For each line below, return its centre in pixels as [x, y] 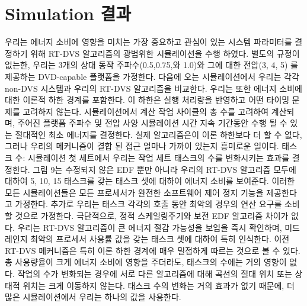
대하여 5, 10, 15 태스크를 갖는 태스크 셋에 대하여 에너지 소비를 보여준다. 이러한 [150, 181]
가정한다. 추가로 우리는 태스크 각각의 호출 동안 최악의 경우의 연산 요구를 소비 [157, 204]
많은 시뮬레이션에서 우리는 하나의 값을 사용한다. [93, 297]
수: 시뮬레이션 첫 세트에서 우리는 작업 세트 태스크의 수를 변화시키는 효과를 [152, 158]
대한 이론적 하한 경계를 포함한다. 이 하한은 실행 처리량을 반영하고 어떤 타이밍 [147, 100]
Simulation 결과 [68, 13]
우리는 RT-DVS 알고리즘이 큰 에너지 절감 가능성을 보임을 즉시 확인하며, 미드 [159, 227]
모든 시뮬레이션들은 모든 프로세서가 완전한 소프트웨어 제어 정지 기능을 [134, 192]
